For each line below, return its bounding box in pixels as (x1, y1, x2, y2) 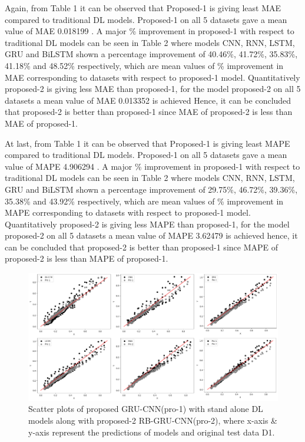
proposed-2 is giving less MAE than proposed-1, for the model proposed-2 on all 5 (5, 83, 301, 95)
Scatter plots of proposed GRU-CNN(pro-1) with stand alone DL (28, 403, 263, 415)
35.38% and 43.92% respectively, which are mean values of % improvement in (5, 194, 284, 207)
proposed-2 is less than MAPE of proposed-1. (5, 252, 168, 265)
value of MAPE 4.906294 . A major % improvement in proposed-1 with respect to (5, 160, 300, 172)
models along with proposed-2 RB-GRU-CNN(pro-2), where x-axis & (28, 414, 277, 426)
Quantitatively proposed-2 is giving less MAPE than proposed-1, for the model (5, 217, 290, 230)
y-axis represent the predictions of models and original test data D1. (28, 425, 275, 438)
